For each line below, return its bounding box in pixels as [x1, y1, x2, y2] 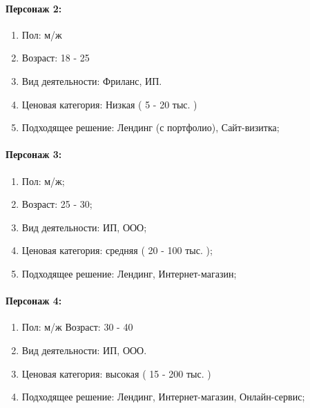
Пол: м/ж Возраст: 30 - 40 [21, 320, 133, 334]
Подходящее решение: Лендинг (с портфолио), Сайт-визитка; [21, 120, 280, 135]
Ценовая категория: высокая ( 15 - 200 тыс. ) [21, 366, 211, 380]
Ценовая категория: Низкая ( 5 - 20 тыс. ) [21, 97, 197, 111]
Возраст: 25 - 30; [21, 197, 93, 211]
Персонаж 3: [6, 147, 62, 162]
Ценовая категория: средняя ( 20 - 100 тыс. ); [21, 243, 213, 258]
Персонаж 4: [6, 293, 62, 308]
